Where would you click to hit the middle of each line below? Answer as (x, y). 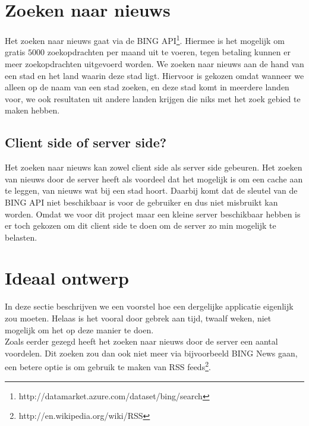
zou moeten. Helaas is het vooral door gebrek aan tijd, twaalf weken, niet (138, 318)
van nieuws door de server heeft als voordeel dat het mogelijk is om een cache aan (154, 179)
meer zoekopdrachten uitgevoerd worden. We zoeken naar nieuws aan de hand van (154, 63)
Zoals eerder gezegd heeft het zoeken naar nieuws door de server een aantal (141, 341)
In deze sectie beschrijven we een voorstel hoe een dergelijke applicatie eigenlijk (149, 306)
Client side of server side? (86, 142)
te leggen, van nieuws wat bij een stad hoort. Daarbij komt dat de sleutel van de (151, 190)
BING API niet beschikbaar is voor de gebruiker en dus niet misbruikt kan (141, 202)
